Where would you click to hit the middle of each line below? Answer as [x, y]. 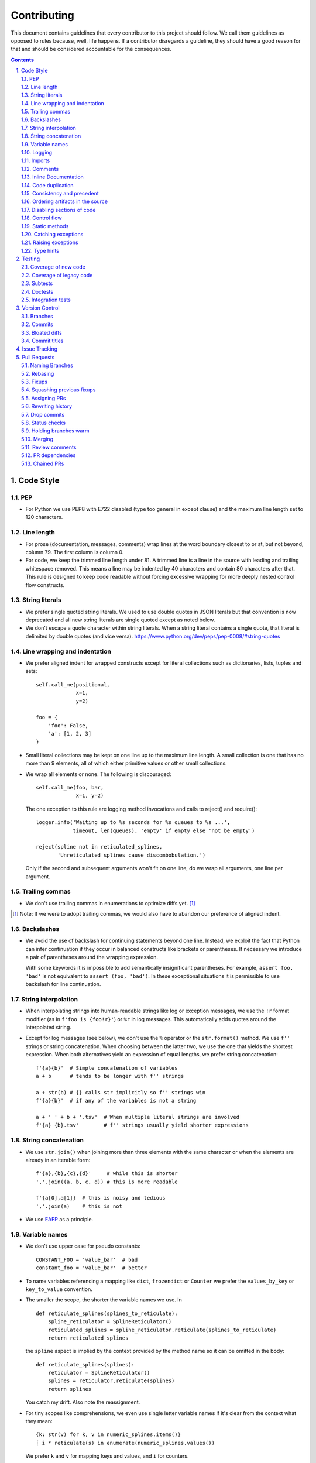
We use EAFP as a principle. [59, 1220]
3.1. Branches [37, 316]
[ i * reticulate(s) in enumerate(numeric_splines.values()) [125, 1443]
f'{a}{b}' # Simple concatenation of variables [107, 1068]
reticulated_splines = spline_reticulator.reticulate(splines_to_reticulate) [162, 1330]
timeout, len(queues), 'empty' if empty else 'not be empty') [164, 830]
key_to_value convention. [59, 1289]
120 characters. [44, 517]
